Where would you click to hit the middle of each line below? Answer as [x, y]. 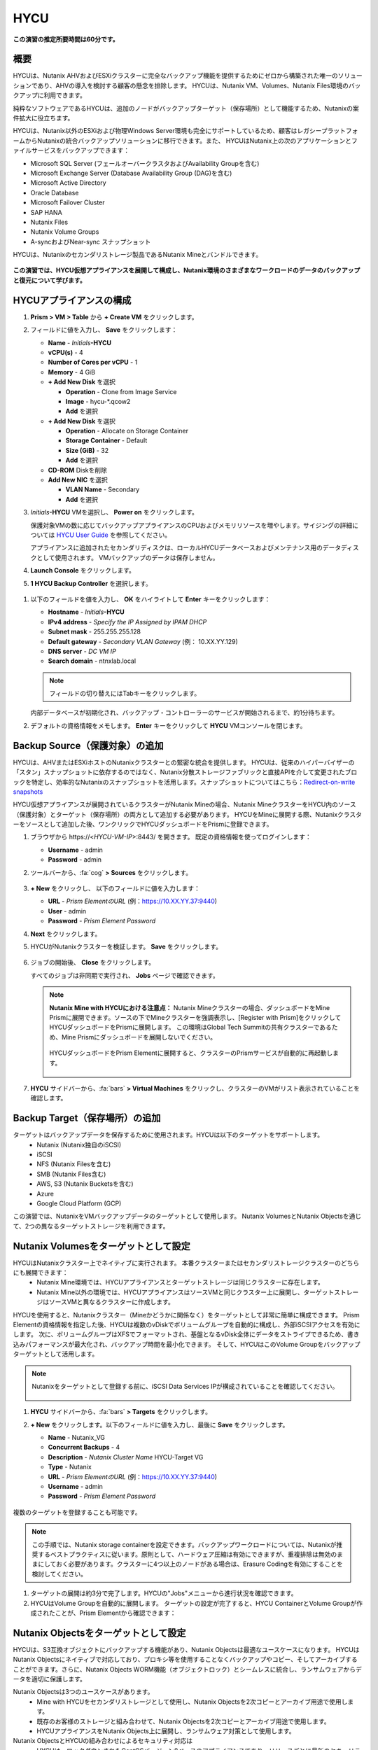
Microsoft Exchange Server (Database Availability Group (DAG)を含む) [131, 173]
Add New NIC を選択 [78, 480]
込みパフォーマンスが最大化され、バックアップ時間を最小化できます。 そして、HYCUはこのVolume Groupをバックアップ [187, 1344]
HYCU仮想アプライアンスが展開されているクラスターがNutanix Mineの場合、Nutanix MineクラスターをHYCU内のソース [184, 804]
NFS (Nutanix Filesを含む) [74, 1164]
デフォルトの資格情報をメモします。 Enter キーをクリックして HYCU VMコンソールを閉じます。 [168, 725]
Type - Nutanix [70, 1467]
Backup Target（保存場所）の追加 [87, 1118]
